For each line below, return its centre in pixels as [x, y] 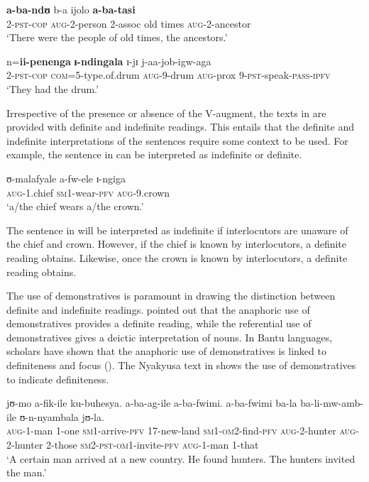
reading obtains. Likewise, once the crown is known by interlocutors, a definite [177, 257]
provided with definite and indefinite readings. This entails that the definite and [180, 127]
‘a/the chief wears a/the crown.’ [75, 206]
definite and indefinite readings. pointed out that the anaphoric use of [158, 309]
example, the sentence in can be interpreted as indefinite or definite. [154, 154]
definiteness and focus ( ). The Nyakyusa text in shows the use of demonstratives [181, 365]
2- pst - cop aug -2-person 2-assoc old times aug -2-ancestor [129, 23]
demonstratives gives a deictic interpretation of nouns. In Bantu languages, [170, 337]
